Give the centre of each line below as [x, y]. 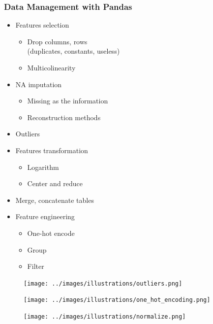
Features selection [42, 25]
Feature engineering [45, 216]
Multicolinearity [51, 67]
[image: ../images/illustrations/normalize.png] [105, 317]
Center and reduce [55, 183]
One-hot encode [51, 233]
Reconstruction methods [64, 117]
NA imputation [39, 84]
